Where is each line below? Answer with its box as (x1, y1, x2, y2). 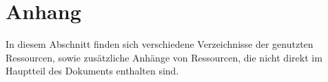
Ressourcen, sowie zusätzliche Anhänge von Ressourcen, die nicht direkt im (6, 50, 322, 64)
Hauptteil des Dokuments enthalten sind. (6, 64, 179, 78)
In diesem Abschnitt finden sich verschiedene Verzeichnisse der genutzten (6, 37, 314, 51)
